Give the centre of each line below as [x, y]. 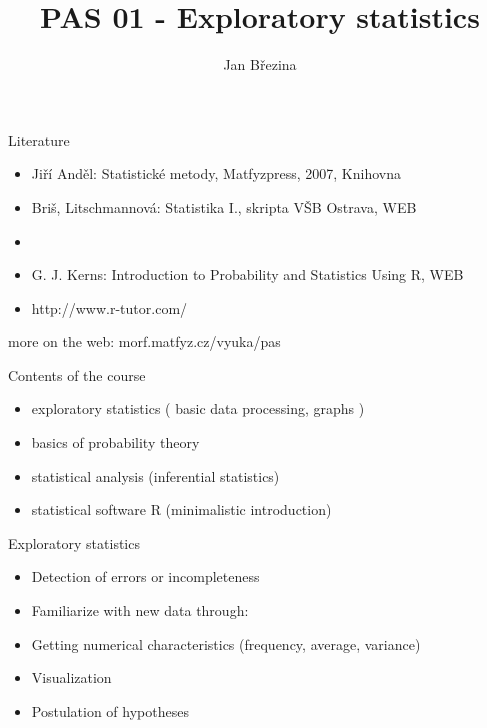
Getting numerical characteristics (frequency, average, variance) [226, 643]
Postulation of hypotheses [110, 710]
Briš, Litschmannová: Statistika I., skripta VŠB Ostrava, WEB [224, 206]
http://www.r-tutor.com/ [109, 307]
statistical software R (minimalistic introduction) [181, 509]
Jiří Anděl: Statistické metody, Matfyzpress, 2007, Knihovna [216, 173]
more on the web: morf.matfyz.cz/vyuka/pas [144, 341]
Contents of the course [77, 374]
